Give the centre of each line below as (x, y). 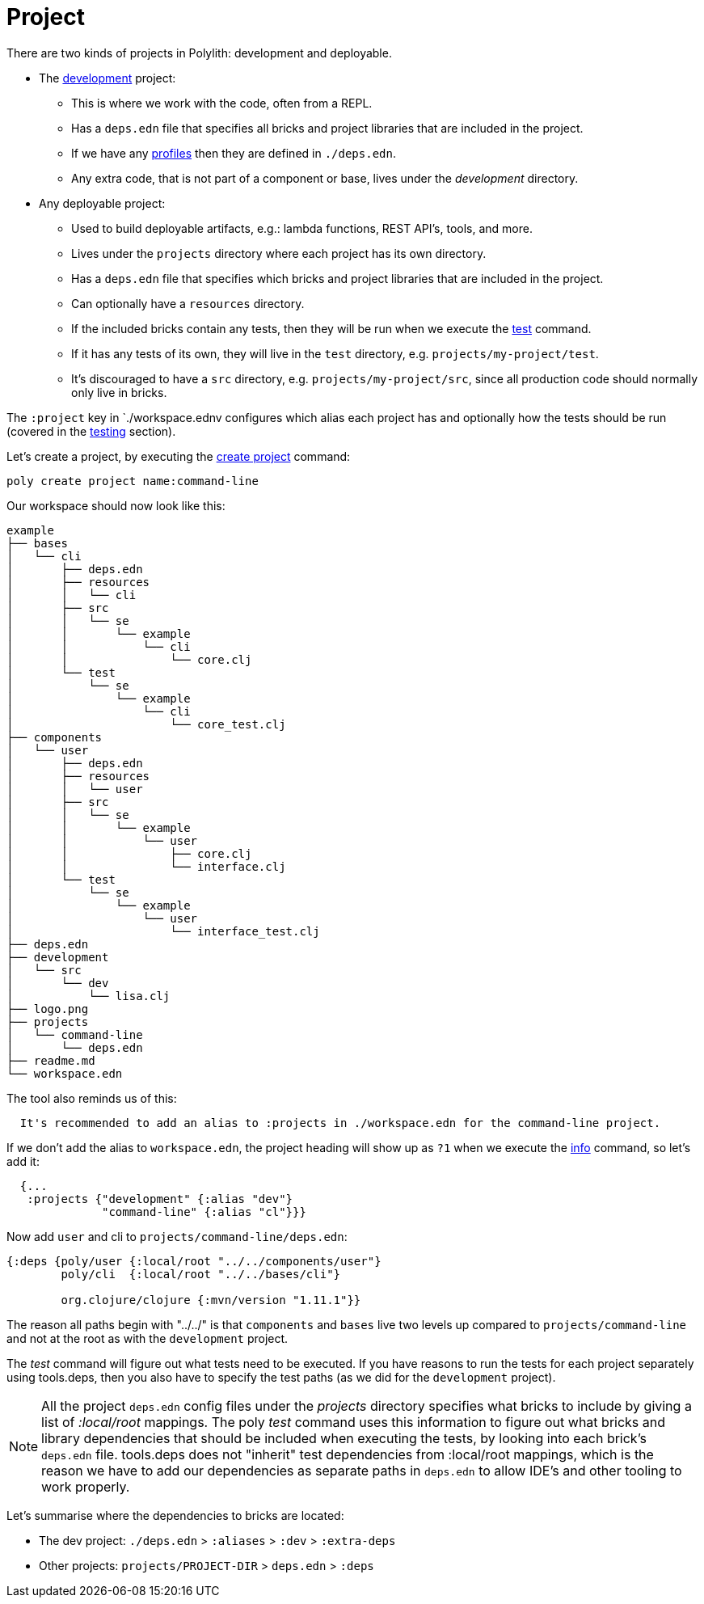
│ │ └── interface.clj (146, 866)
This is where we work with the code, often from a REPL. (222, 103)
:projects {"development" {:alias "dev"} (160, 1199)
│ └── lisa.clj (89, 996)
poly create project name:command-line (133, 481)
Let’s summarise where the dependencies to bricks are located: (175, 1515)
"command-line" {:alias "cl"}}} (204, 1211)
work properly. (86, 1486)
